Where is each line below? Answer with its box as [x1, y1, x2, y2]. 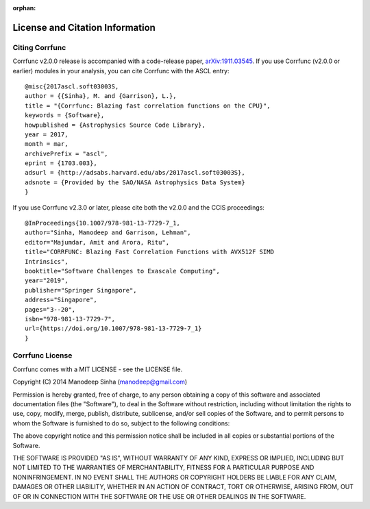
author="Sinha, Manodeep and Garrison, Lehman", [25, 229, 191, 236]
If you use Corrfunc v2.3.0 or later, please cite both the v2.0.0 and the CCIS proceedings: [12, 203, 265, 212]
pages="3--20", [25, 306, 76, 313]
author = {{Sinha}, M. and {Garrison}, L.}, [25, 92, 177, 100]
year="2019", [25, 277, 69, 284]
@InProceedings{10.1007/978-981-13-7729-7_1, [25, 219, 181, 227]
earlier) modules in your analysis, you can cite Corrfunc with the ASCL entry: [12, 66, 230, 75]
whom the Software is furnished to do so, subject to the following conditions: [12, 419, 230, 427]
